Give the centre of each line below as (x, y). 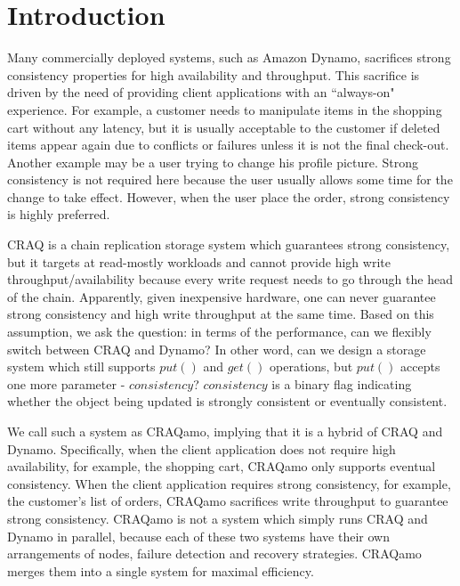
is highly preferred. (59, 214)
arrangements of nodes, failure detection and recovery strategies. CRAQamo (214, 553)
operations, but (311, 366)
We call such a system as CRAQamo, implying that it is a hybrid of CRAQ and (225, 431)
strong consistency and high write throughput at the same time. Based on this (221, 314)
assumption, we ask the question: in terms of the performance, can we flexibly (219, 332)
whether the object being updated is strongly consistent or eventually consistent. (227, 401)
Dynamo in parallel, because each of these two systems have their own (198, 536)
